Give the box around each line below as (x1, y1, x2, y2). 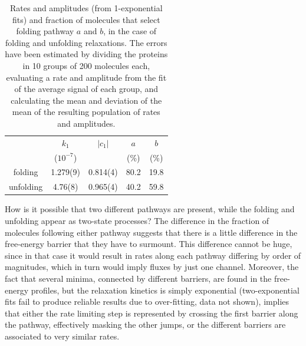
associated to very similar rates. (5, 329, 120, 342)
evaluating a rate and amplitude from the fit (6, 71, 167, 83)
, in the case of (103, 25, 157, 37)
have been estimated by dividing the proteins (5, 48, 168, 60)
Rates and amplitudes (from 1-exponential (10, 2, 163, 14)
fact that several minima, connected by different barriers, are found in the (5, 272, 272, 284)
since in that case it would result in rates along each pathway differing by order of (5, 249, 301, 261)
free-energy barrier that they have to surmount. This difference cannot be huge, (5, 238, 292, 250)
